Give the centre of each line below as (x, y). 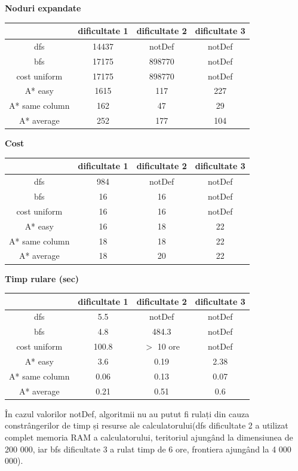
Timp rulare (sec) (42, 278)
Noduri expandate (43, 8)
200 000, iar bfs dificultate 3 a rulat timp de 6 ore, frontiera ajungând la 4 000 (148, 449)
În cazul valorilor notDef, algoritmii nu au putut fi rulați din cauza (127, 413)
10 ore (168, 346)
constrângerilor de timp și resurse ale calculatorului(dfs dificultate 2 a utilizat (147, 425)
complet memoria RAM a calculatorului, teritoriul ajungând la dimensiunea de (149, 437)
